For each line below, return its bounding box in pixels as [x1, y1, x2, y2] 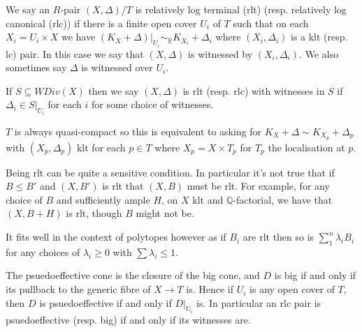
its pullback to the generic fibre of [6, 282, 151, 296]
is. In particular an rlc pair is [196, 295, 321, 310]
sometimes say [6, 60, 67, 75]
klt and [192, 192, 224, 206]
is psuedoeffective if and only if [39, 295, 172, 310]
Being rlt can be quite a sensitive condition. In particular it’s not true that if [6, 165, 335, 179]
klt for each [76, 139, 126, 154]
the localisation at [268, 139, 345, 154]
